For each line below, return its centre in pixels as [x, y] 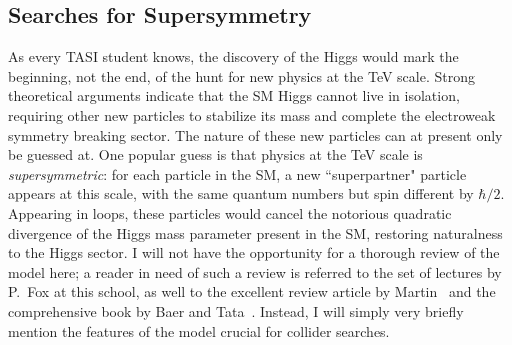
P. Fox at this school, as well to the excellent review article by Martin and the [252, 291]
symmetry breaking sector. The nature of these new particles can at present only [255, 134]
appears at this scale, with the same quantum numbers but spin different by [241, 193]
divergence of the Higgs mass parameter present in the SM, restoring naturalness [255, 232]
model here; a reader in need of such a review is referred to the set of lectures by [255, 271]
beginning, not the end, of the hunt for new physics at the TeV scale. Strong [241, 75]
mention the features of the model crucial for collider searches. [199, 330]
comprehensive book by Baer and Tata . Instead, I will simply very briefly [236, 310]
